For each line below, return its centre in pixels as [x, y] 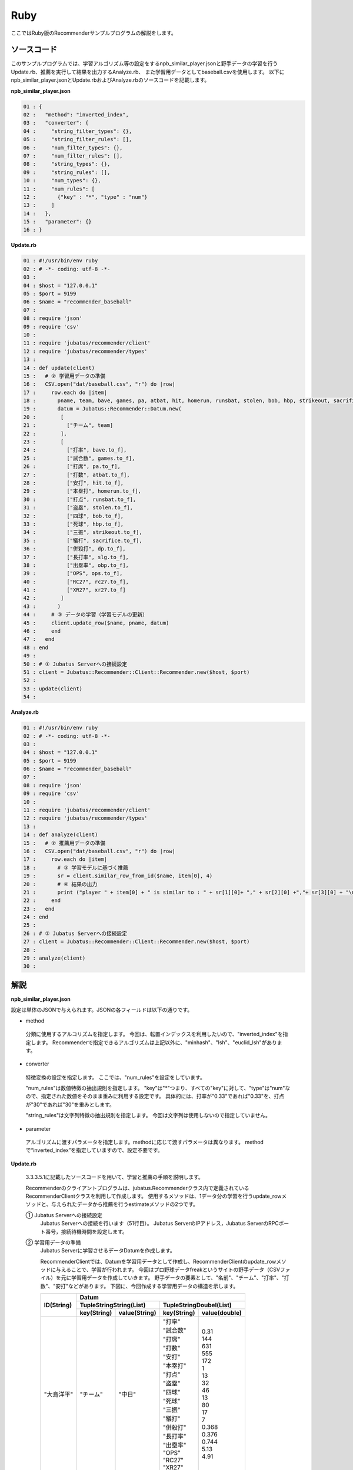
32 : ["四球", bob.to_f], [74, 516]
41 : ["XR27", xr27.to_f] [74, 590]
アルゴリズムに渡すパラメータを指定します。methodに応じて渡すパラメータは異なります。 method [145, 1142]
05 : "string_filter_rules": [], [78, 139]
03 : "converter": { [56, 123]
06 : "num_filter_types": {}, [73, 148]
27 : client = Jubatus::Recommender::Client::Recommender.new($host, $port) [136, 942]
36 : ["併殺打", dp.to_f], [74, 549]
